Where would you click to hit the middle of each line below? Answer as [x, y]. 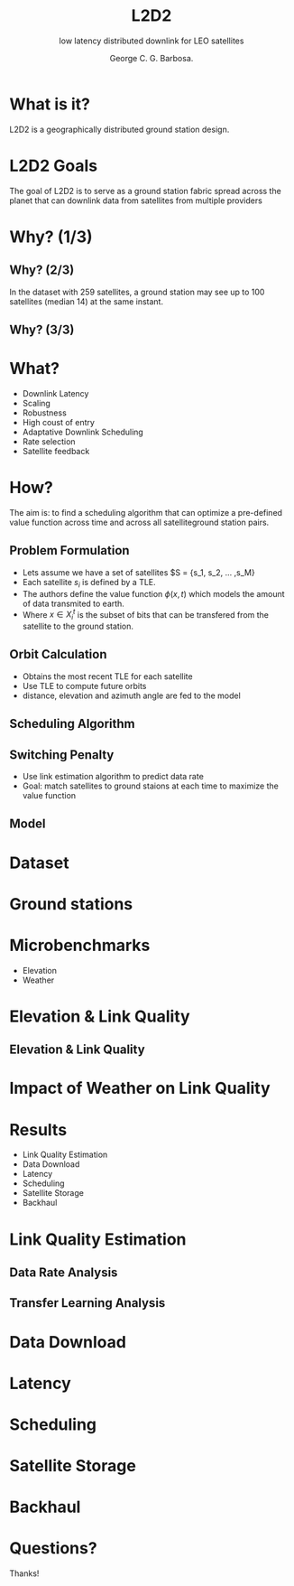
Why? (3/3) [42, 330]
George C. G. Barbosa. [152, 58]
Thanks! [24, 1573]
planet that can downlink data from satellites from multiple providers [136, 201]
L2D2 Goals [53, 166]
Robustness [45, 413]
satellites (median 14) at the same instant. [87, 301]
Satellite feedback [56, 451]
